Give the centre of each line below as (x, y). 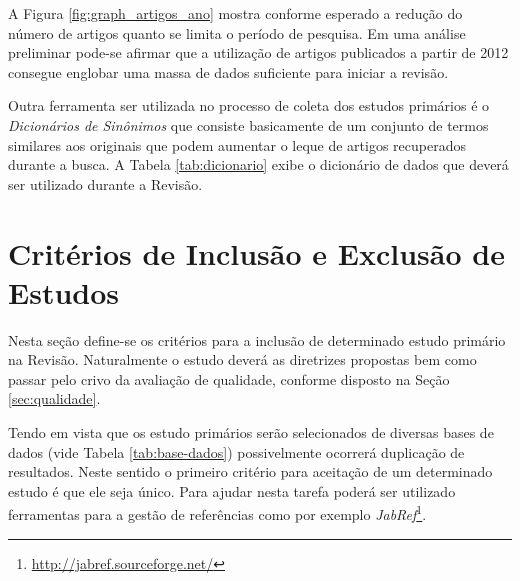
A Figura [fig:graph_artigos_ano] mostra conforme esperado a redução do (235, 13)
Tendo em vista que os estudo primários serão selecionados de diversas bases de (251, 432)
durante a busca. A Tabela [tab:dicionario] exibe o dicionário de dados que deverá (258, 164)
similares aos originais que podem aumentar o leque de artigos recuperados (237, 144)
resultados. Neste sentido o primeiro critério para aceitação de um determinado (250, 471)
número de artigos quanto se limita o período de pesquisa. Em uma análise (237, 32)
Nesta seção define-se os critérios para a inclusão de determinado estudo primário (257, 339)
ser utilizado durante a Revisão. (105, 183)
